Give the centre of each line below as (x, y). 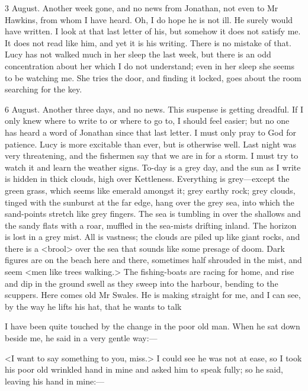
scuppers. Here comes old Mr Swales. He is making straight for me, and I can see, (153, 295)
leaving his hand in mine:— (55, 381)
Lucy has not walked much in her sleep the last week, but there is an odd (138, 54)
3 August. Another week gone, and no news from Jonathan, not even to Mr (142, 8)
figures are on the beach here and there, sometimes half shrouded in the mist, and (153, 260)
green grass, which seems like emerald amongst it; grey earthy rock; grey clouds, (150, 190)
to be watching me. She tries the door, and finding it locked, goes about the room (153, 77)
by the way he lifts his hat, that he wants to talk (93, 306)
